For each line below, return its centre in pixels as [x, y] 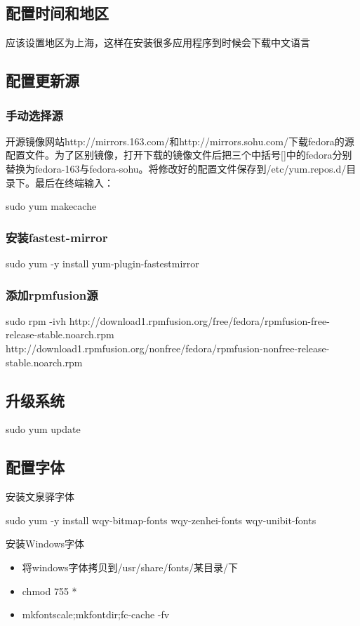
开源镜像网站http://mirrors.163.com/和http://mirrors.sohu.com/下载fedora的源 [180, 141]
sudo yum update [43, 429]
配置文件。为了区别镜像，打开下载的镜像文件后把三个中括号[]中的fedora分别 [179, 155]
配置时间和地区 [57, 13]
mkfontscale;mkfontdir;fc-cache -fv [96, 614]
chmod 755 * [49, 591]
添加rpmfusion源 [52, 294]
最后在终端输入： [74, 182]
